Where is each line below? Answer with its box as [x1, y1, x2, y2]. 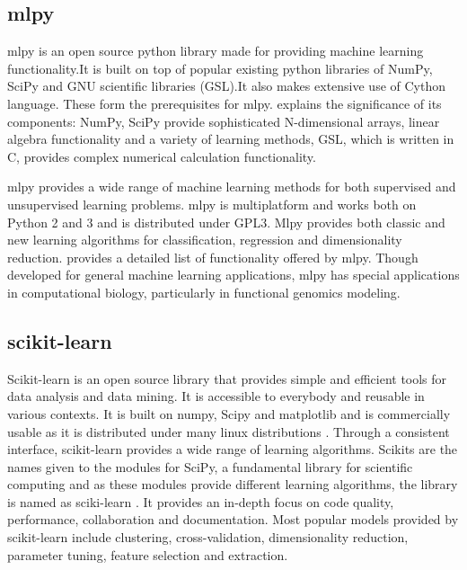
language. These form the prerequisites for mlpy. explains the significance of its [7, 94, 442, 112]
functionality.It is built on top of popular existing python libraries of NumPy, [7, 58, 433, 77]
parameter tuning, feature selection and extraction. [7, 545, 288, 564]
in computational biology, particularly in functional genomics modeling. [7, 282, 401, 301]
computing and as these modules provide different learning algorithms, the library [7, 475, 458, 494]
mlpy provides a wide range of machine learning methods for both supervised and [7, 177, 456, 196]
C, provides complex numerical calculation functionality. [7, 147, 316, 165]
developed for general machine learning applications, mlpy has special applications [7, 265, 460, 284]
